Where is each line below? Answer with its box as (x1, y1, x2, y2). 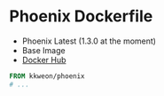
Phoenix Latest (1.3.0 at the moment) (21, 36, 157, 46)
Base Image (21, 44, 66, 55)
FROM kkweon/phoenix (9, 71, 86, 81)
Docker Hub (21, 54, 66, 65)
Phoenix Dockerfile (9, 6, 153, 27)
